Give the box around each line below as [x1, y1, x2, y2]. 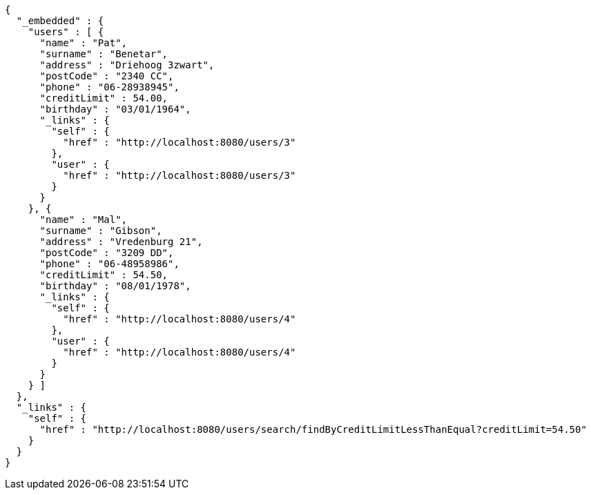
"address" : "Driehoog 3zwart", [39, 59, 215, 70]
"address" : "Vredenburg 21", [39, 236, 203, 247]
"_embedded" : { [16, 15, 104, 26]
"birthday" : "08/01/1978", [39, 280, 191, 291]
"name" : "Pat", [39, 37, 128, 48]
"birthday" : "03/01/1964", [39, 104, 191, 115]
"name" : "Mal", [39, 214, 128, 225]
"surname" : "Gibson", [39, 225, 162, 236]
